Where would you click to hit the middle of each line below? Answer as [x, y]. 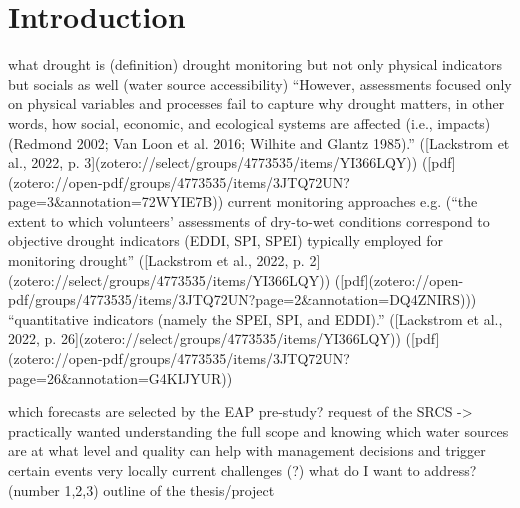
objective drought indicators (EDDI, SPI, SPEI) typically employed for [226, 240]
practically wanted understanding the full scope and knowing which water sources [258, 430]
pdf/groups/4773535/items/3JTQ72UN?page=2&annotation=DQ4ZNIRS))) [242, 299]
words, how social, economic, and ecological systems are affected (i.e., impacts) [249, 122]
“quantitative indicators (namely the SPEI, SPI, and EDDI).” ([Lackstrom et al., [255, 318]
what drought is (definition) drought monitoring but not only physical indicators [255, 64]
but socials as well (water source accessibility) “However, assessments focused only [260, 83]
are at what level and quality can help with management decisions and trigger [247, 450]
